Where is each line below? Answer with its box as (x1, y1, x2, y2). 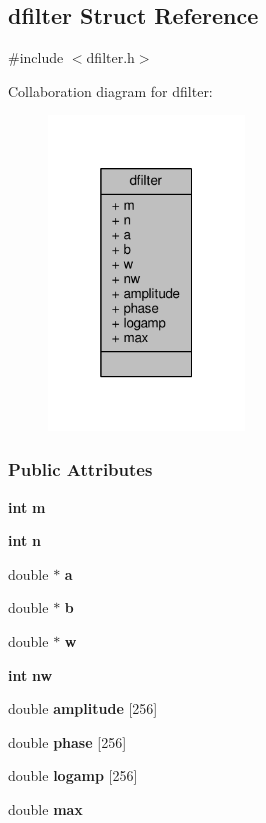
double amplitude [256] (8, 698, 158, 719)
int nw (8, 664, 53, 685)
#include (8, 47, 64, 68)
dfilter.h (86, 47, 135, 68)
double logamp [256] (8, 765, 138, 786)
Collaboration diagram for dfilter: (8, 80, 213, 101)
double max (8, 799, 83, 820)
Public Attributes (8, 457, 153, 482)
